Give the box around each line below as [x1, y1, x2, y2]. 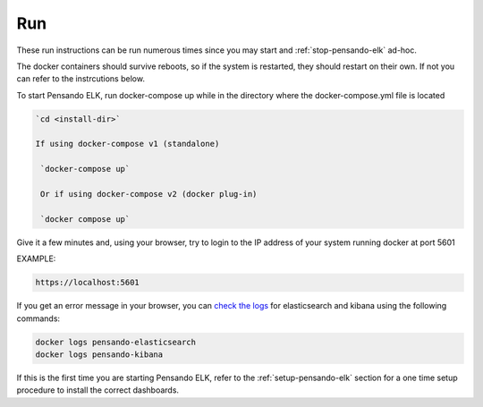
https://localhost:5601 [35, 277, 140, 288]
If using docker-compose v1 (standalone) [35, 139, 220, 149]
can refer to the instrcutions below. [16, 73, 145, 84]
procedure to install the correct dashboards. [16, 385, 179, 395]
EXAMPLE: [16, 253, 56, 264]
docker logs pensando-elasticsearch [35, 336, 197, 347]
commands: [16, 313, 61, 324]
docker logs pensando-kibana [35, 349, 164, 360]
